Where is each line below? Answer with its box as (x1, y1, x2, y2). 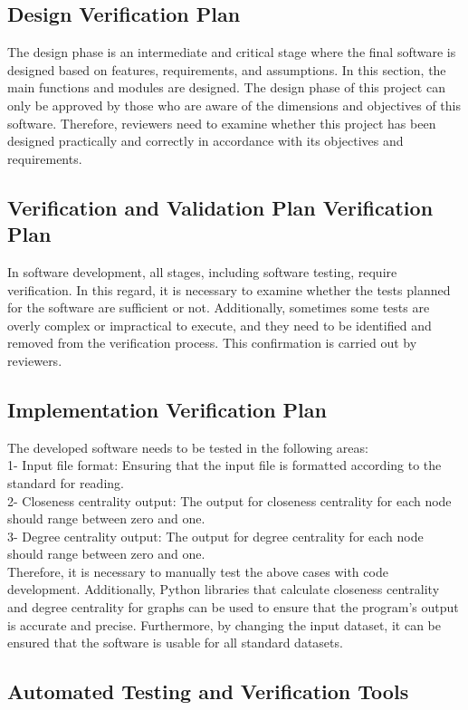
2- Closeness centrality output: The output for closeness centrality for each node (7, 491, 452, 510)
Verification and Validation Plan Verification (7, 193, 434, 221)
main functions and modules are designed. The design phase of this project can (7, 78, 445, 97)
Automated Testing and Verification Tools (7, 677, 409, 705)
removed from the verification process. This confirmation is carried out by (7, 333, 417, 352)
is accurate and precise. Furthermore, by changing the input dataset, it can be (7, 615, 441, 634)
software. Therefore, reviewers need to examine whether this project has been (7, 113, 436, 132)
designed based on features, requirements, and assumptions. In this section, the (7, 60, 446, 79)
